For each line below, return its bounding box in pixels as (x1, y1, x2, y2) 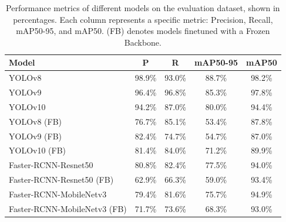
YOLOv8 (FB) (9, 115, 62, 127)
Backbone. (124, 36, 161, 48)
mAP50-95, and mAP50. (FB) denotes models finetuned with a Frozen (16, 25, 270, 37)
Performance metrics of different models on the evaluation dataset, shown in (6, 2, 280, 13)
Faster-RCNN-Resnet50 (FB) (9, 173, 114, 186)
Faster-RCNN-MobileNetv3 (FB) (9, 202, 127, 214)
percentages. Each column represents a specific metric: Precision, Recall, (13, 13, 273, 25)
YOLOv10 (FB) (9, 144, 66, 156)
